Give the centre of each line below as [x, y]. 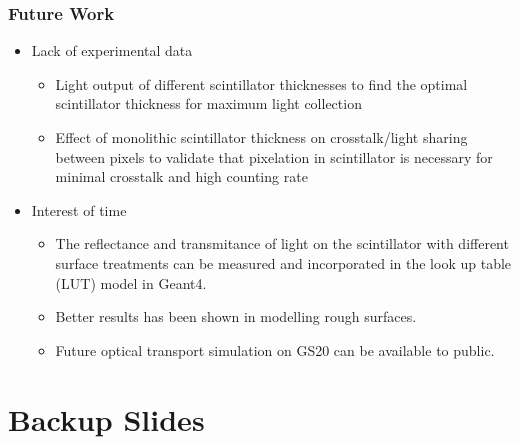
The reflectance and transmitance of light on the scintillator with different [282, 243]
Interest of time [79, 209]
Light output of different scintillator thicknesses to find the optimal [261, 83]
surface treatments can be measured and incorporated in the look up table [283, 262]
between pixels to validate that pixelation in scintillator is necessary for [274, 156]
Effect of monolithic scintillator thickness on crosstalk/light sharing [261, 137]
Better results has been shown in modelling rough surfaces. [236, 316]
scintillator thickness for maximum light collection [208, 103]
